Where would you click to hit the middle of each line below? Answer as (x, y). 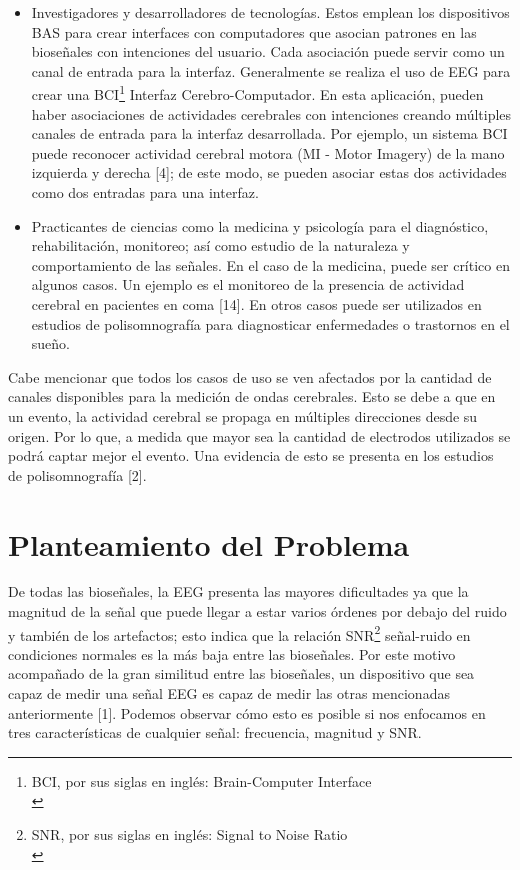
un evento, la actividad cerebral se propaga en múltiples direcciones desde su (243, 415)
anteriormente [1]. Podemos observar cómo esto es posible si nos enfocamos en (247, 712)
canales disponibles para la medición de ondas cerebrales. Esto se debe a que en (252, 396)
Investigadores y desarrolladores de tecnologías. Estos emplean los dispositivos (270, 12)
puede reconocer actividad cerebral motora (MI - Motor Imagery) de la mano (268, 152)
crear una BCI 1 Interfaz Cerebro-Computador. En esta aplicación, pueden (257, 93)
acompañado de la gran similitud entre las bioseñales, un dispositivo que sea (241, 673)
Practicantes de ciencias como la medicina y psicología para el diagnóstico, (260, 225)
